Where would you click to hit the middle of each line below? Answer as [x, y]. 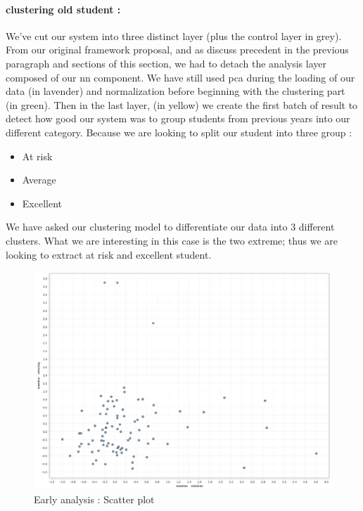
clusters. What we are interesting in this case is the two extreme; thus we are [172, 240]
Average [39, 180]
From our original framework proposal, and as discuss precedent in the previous [177, 50]
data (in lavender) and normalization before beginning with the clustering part [176, 91]
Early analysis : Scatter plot [94, 499]
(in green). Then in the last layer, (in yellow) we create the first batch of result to [182, 104]
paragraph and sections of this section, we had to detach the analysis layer [166, 63]
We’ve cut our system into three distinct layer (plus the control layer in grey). [174, 35]
